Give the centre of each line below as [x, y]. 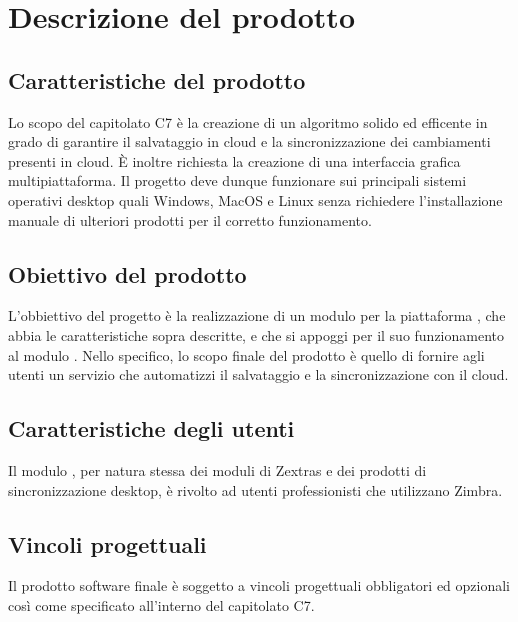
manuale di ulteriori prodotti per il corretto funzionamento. [190, 219]
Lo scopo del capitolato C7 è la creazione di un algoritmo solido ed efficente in [248, 121]
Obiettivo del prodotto [127, 273]
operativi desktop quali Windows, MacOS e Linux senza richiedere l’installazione [255, 199]
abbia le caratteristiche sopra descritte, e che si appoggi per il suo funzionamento [256, 334]
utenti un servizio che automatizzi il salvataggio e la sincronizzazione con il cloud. [258, 374]
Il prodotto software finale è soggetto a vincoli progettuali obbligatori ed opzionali [259, 585]
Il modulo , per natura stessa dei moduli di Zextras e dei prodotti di [217, 469]
